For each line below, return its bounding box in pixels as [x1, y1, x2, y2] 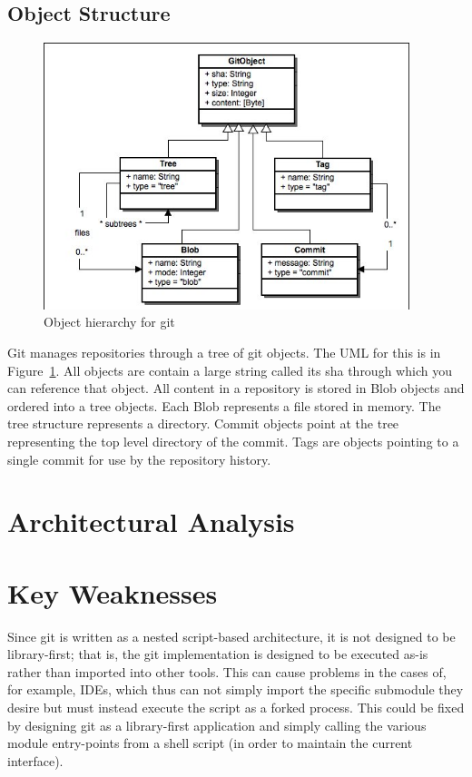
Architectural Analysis [7, 503, 295, 540]
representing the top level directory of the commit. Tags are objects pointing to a [7, 431, 459, 450]
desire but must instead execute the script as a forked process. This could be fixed [7, 698, 465, 717]
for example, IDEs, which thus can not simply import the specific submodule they [7, 680, 464, 699]
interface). [7, 751, 64, 770]
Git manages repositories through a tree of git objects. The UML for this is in [7, 343, 441, 362]
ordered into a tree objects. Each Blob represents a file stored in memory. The [7, 396, 441, 415]
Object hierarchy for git [44, 312, 175, 331]
